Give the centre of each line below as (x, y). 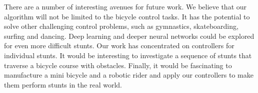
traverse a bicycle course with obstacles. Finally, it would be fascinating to (118, 65)
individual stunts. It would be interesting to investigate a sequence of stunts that (128, 55)
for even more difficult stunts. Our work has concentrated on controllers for (119, 46)
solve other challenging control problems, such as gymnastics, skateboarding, (121, 26)
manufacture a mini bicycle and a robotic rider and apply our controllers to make (129, 75)
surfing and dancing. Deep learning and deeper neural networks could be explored (129, 36)
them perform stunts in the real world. (63, 84)
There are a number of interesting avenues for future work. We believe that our (125, 6)
